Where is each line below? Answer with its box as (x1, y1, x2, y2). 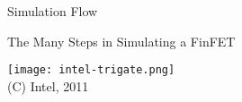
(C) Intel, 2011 (7, 76, 89, 95)
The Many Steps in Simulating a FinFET (7, 31, 236, 50)
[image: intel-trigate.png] (7, 64, 175, 77)
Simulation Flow (7, 2, 98, 20)
